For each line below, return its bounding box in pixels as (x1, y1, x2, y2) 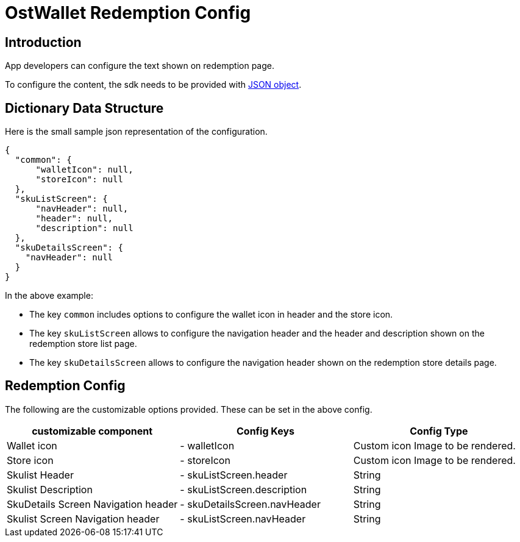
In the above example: (5, 290, 93, 301)
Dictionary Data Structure (5, 100, 164, 116)
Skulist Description (7, 483, 93, 496)
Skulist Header (7, 468, 74, 481)
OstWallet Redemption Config (5, 2, 251, 23)
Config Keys (236, 424, 295, 437)
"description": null (35, 223, 134, 234)
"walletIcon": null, (35, 165, 134, 175)
